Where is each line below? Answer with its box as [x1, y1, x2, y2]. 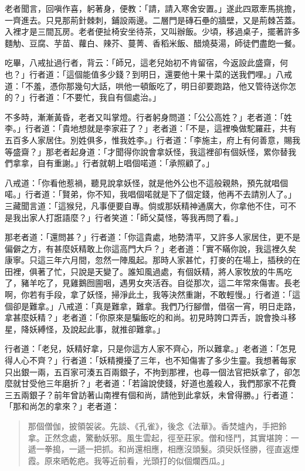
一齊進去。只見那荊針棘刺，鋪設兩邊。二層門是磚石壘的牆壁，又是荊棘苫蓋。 [5, 14, 300, 26]
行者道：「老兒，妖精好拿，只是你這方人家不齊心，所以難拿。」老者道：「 [5, 342, 280, 355]
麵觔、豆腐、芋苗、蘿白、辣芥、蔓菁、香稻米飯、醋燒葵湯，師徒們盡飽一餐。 [5, 36, 300, 49]
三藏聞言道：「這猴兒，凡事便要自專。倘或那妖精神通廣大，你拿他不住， [5, 199, 280, 211]
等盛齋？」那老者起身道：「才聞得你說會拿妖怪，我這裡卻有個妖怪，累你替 [5, 145, 288, 157]
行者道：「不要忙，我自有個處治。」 [29, 91, 161, 103]
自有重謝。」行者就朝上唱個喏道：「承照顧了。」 [37, 157, 214, 169]
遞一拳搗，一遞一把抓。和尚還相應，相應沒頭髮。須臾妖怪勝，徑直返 [28, 443, 291, 455]
